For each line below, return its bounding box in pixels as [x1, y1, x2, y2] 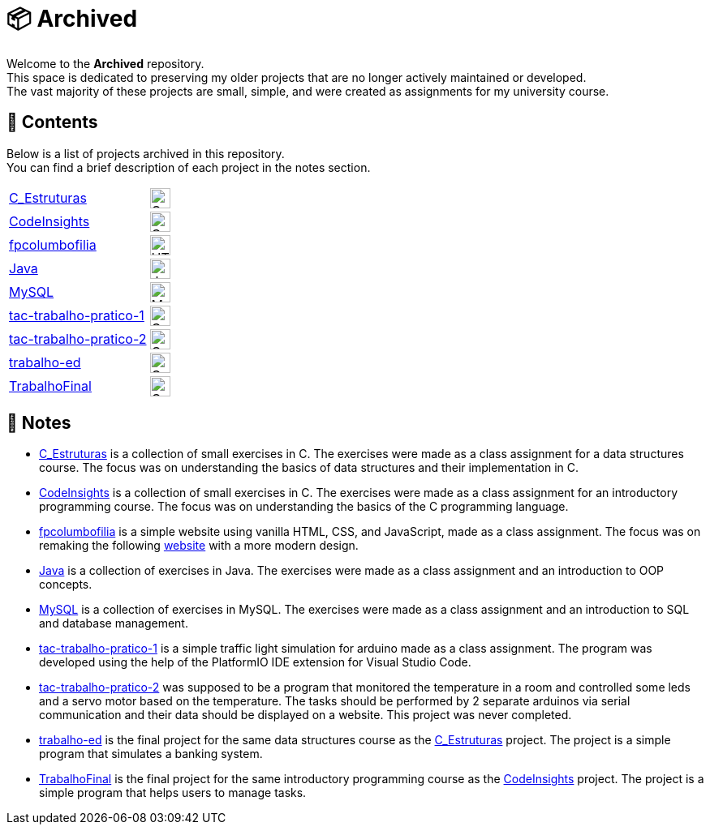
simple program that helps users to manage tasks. [39, 786, 307, 800]
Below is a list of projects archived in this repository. [6, 146, 285, 161]
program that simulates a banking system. [39, 747, 263, 761]
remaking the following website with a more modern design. [39, 538, 359, 553]
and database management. [39, 616, 188, 631]
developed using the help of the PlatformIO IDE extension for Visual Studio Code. [39, 655, 471, 670]
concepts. [39, 577, 93, 592]
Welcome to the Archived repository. [6, 56, 204, 71]
